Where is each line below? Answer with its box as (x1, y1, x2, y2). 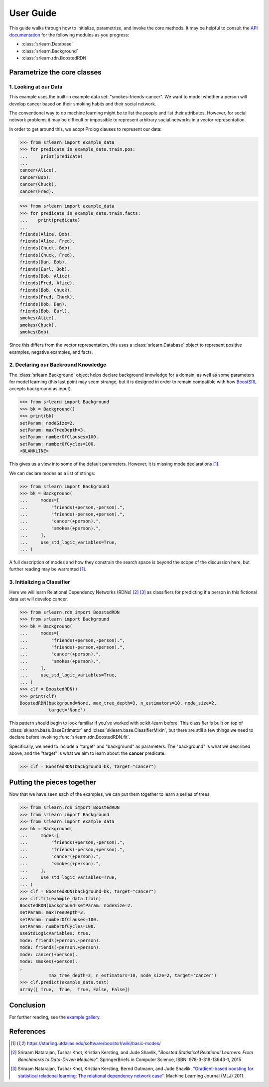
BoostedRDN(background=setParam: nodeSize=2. (19, 902, 133, 908)
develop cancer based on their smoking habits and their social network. (9, 100, 156, 107)
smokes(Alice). (19, 315, 57, 321)
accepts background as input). (9, 386, 72, 392)
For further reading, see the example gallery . (9, 1014, 101, 1020)
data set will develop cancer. (9, 596, 68, 602)
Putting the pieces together (9, 778, 97, 787)
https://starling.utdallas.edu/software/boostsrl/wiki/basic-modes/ (26, 1040, 161, 1046)
